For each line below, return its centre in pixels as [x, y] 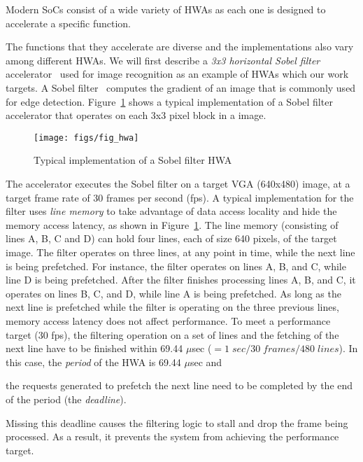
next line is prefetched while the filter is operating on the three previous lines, [172, 307]
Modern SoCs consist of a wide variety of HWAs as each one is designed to [166, 9]
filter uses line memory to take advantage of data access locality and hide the [171, 211]
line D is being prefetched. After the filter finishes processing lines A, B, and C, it [181, 280]
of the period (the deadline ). [66, 399]
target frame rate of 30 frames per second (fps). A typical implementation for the [180, 197]
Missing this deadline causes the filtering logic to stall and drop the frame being [177, 422]
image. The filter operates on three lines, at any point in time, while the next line [180, 252]
